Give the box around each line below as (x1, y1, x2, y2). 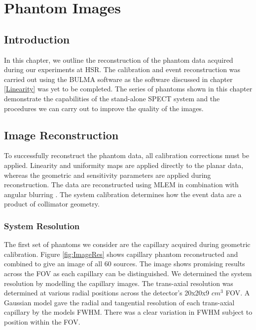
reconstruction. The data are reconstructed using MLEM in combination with (4, 179, 239, 190)
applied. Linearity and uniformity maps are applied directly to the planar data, (4, 160, 244, 170)
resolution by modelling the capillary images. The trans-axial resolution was (4, 278, 233, 288)
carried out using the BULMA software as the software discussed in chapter (4, 74, 233, 84)
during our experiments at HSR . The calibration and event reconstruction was (4, 64, 241, 75)
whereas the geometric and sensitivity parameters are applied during (4, 169, 211, 180)
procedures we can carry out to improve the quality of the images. (4, 103, 204, 113)
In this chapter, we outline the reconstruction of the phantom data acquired (4, 54, 233, 65)
